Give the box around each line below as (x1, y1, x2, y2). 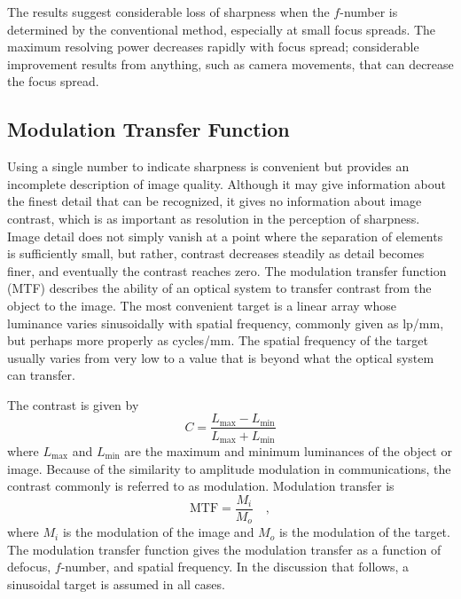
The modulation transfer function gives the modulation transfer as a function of (7, 540, 441, 558)
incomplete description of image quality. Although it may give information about (7, 174, 446, 193)
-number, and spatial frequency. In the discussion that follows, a (60, 557, 410, 576)
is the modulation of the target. (278, 523, 450, 541)
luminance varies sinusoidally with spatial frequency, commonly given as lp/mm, (7, 313, 444, 332)
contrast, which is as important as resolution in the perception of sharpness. (7, 209, 420, 227)
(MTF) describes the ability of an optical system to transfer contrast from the (7, 279, 432, 297)
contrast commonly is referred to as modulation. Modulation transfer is (7, 477, 395, 495)
